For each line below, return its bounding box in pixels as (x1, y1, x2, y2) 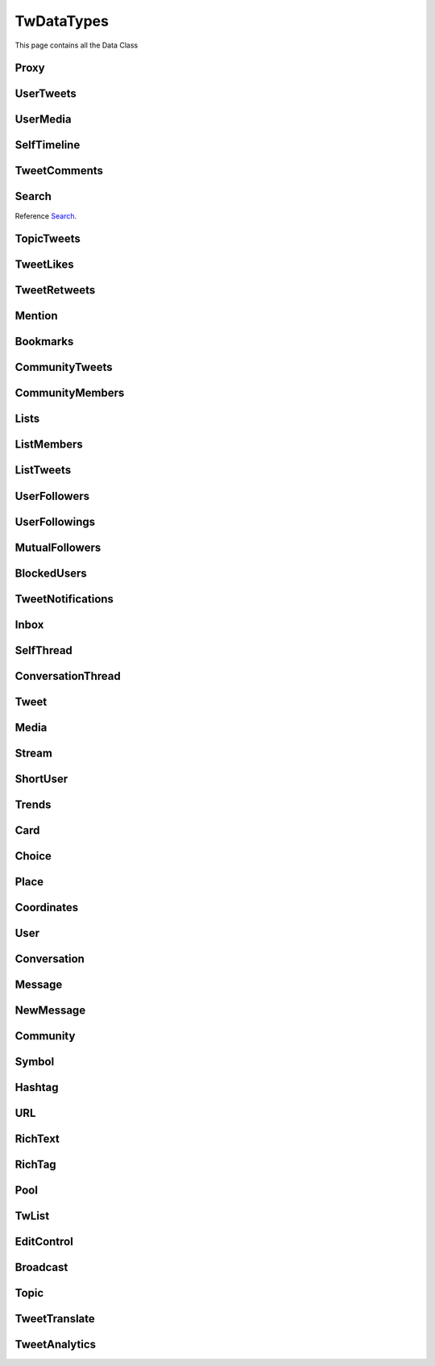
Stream (14, 746, 52, 760)
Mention (14, 309, 58, 323)
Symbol (14, 1055, 55, 1068)
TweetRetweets (14, 283, 96, 298)
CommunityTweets (14, 360, 113, 374)
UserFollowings (14, 514, 96, 528)
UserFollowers (14, 489, 90, 503)
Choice (14, 849, 52, 863)
